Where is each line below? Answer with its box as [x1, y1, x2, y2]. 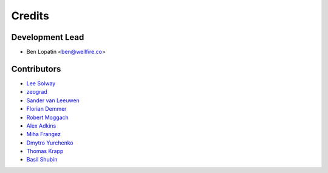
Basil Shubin [26, 156, 58, 163]
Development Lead [11, 32, 84, 42]
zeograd [26, 88, 48, 96]
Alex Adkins [26, 122, 56, 129]
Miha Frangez [26, 131, 61, 138]
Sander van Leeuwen [26, 97, 80, 104]
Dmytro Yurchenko [26, 139, 73, 146]
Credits [11, 9, 50, 22]
